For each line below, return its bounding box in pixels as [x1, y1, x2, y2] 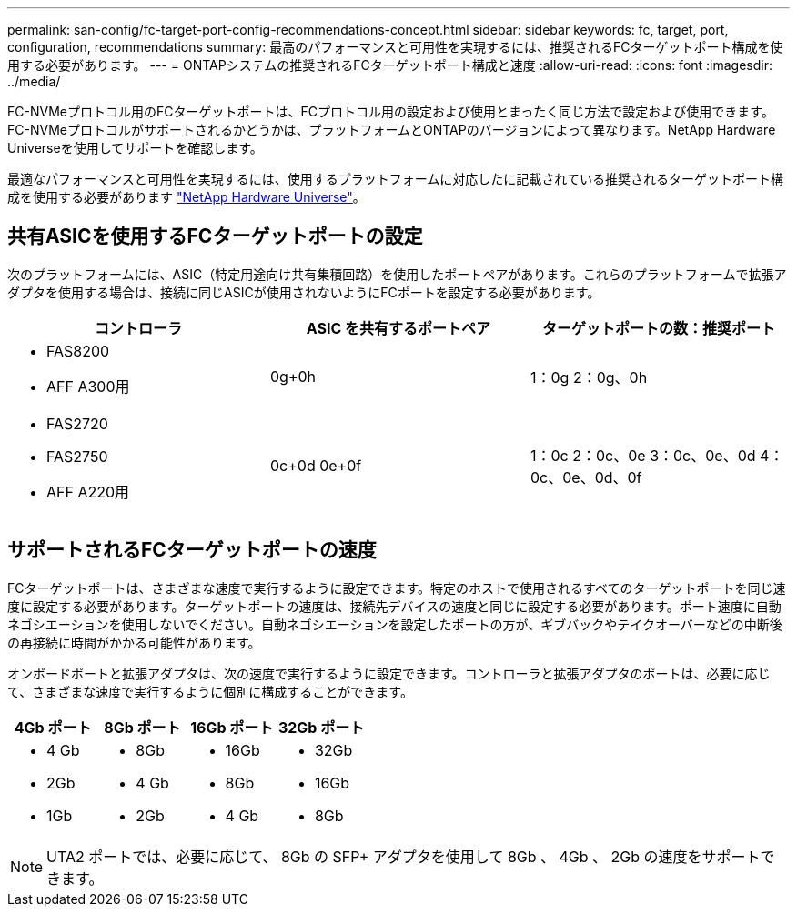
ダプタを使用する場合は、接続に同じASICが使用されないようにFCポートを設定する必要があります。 [7, 284, 600, 300]
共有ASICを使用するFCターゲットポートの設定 [7, 225, 423, 248]
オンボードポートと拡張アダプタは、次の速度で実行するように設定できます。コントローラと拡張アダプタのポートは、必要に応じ [7, 665, 771, 681]
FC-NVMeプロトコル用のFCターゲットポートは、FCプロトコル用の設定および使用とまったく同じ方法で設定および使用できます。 [7, 104, 774, 119]
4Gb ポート [14, 718, 92, 737]
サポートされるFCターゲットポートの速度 [7, 538, 377, 562]
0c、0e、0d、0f [530, 467, 642, 487]
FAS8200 [46, 341, 110, 360]
